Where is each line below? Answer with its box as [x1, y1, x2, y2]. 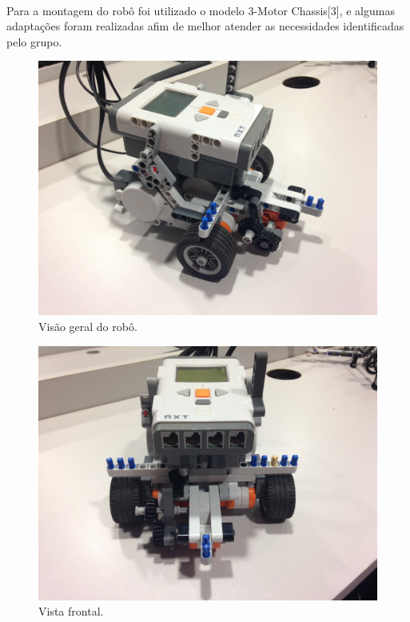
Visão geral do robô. [38, 317, 137, 334]
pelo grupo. [6, 33, 62, 50]
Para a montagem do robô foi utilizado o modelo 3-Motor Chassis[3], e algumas [6, 2, 395, 18]
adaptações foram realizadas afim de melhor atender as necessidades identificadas [6, 18, 404, 34]
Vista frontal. [38, 603, 104, 620]
